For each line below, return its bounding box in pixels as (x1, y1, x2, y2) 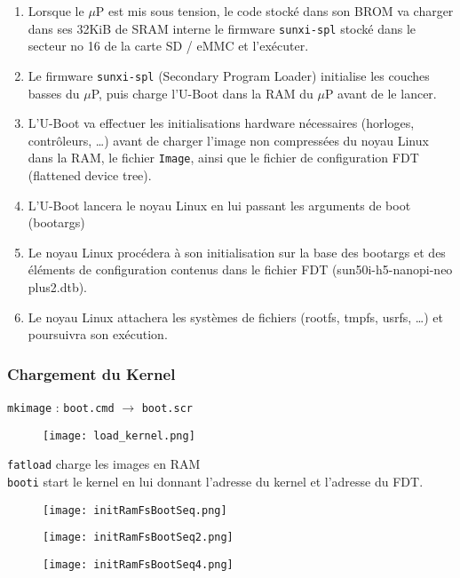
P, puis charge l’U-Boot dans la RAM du (91, 83, 313, 102)
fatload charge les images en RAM (7, 455, 201, 473)
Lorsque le (28, 2, 84, 20)
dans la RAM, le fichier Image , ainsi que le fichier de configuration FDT (28, 148, 419, 167)
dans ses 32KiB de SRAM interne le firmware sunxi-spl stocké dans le (28, 19, 416, 37)
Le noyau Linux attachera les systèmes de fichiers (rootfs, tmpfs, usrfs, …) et (28, 307, 443, 326)
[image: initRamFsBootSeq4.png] (43, 558, 234, 571)
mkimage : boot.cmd (7, 397, 115, 416)
